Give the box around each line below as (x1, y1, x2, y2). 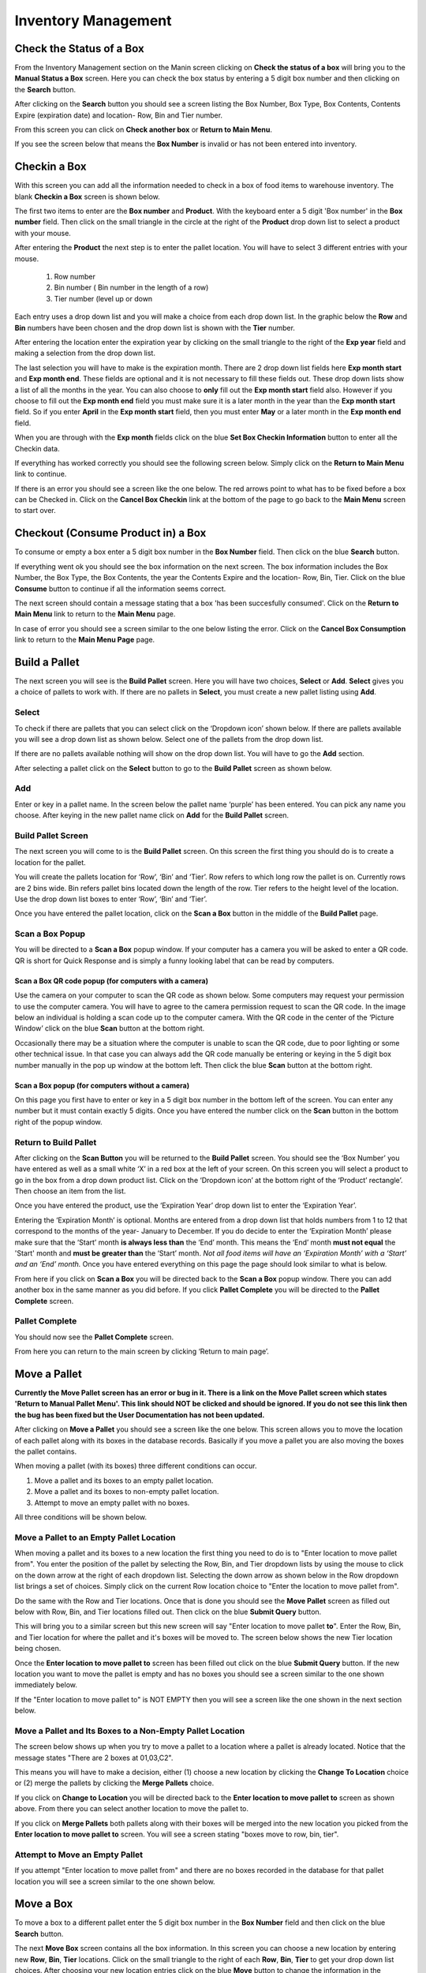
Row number (54, 272, 96, 282)
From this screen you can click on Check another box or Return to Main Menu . (14, 125, 272, 134)
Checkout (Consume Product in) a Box (14, 526, 207, 540)
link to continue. (14, 470, 67, 479)
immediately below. (14, 1680, 78, 1690)
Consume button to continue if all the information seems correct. (14, 584, 226, 593)
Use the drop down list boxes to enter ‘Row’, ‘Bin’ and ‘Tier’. (14, 894, 207, 904)
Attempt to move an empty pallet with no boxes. (34, 1498, 190, 1507)
